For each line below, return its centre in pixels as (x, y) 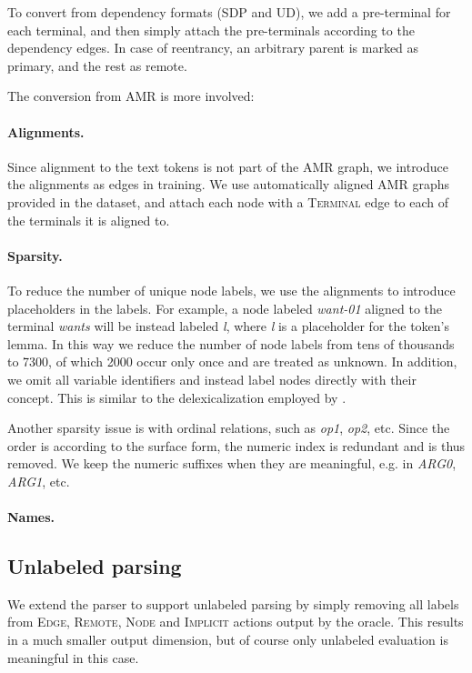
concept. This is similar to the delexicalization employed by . (177, 397)
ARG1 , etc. (39, 481)
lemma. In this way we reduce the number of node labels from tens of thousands (231, 343)
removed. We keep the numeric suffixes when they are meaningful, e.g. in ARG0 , (232, 463)
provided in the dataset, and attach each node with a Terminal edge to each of (228, 201)
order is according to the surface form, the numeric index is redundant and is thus (236, 445)
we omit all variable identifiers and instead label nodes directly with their (212, 379)
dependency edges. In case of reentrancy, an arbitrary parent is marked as (213, 48)
